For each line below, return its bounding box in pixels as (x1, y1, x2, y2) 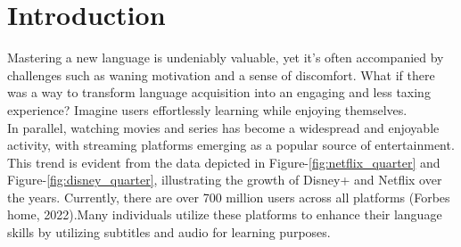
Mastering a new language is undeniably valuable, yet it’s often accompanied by (7, 48, 444, 67)
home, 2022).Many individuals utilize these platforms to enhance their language (7, 205, 442, 224)
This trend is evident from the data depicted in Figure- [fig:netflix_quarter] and (7, 152, 440, 171)
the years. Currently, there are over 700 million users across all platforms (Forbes (7, 187, 450, 206)
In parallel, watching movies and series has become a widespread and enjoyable (7, 118, 440, 136)
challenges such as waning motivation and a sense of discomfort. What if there (7, 65, 435, 84)
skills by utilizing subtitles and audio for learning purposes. (7, 223, 331, 242)
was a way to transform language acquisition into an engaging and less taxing (7, 83, 431, 102)
